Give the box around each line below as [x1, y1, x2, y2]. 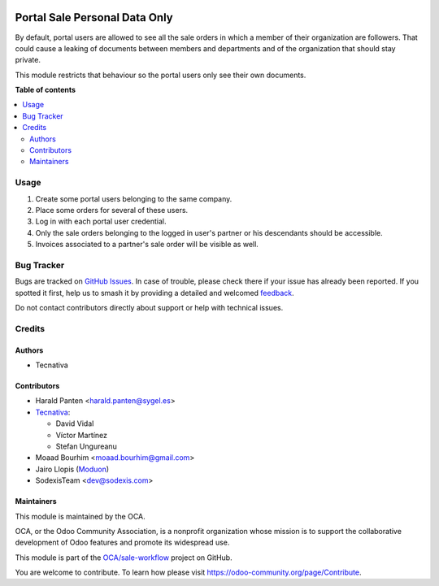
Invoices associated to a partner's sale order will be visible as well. [35, 240, 259, 250]
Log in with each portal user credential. [35, 216, 167, 227]
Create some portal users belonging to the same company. [35, 193, 233, 203]
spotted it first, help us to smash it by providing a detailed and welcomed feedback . [15, 288, 294, 297]
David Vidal [55, 419, 94, 428]
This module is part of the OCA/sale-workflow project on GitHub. [15, 553, 233, 562]
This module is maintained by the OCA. [15, 511, 146, 521]
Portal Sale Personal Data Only [15, 11, 174, 24]
